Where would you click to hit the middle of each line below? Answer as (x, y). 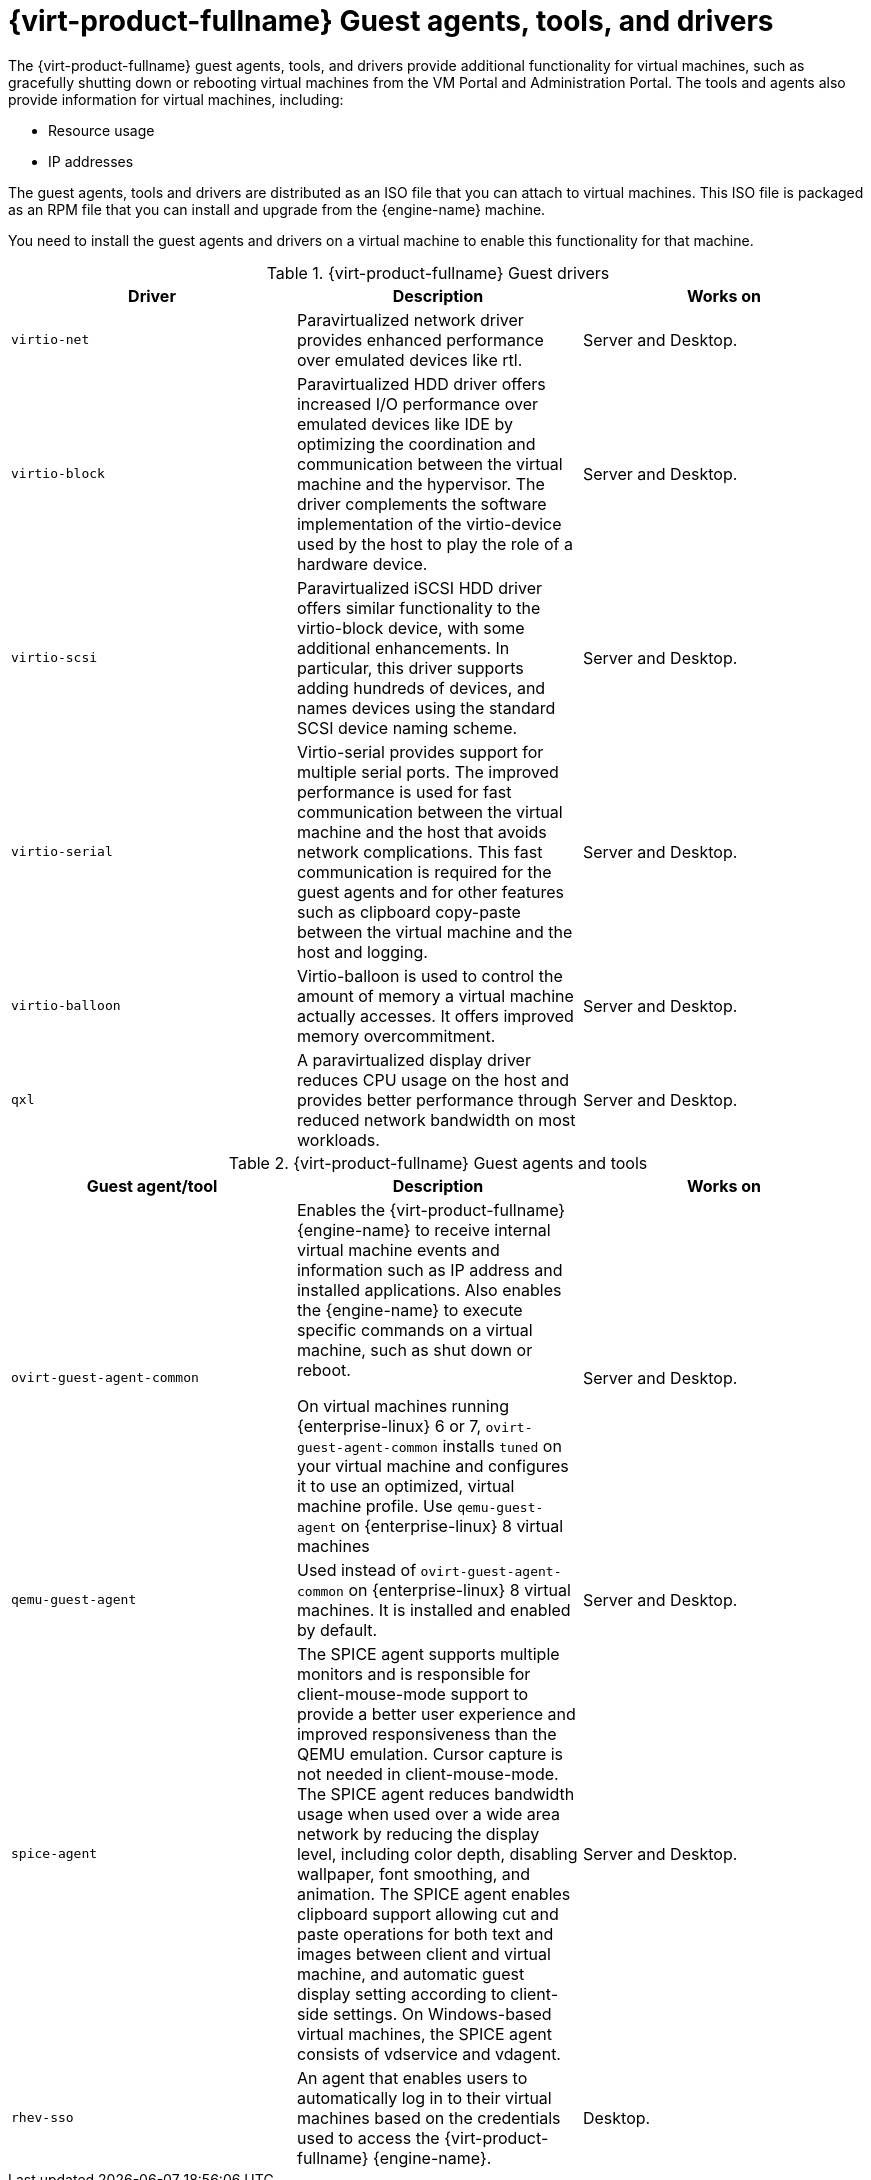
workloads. (338, 1139)
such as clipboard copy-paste (408, 911)
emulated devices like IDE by (404, 423)
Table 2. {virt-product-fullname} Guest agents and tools (438, 1162)
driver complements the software (421, 503)
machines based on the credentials (428, 2117)
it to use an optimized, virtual (405, 1485)
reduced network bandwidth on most (436, 1119)
